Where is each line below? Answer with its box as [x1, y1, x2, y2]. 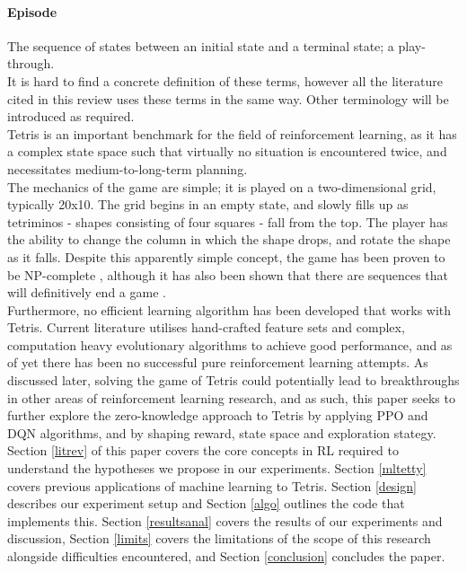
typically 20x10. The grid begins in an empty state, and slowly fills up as [7, 195, 409, 214]
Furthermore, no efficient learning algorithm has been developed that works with [7, 300, 452, 319]
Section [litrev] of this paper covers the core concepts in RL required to [7, 441, 400, 460]
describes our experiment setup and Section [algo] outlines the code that [7, 494, 405, 513]
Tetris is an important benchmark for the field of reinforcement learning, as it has [7, 124, 457, 143]
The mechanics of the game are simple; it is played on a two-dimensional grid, [7, 177, 436, 196]
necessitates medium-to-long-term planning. [7, 159, 248, 178]
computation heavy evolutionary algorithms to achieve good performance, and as [7, 335, 453, 354]
